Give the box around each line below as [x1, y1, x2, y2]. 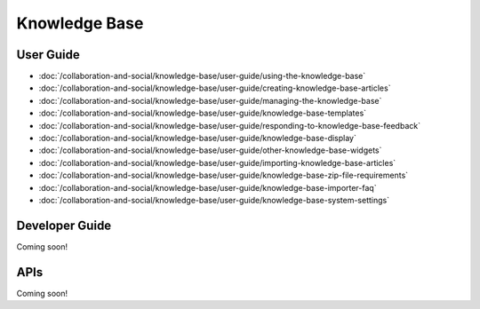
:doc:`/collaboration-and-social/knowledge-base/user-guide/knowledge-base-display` [38, 133, 357, 144]
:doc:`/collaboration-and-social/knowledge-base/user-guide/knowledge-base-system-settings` [38, 194, 390, 205]
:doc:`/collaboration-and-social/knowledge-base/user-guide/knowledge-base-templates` [38, 107, 367, 119]
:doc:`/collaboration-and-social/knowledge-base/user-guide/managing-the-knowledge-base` [38, 95, 382, 106]
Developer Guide [16, 218, 112, 233]
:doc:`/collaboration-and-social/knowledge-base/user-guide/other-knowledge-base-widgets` [38, 145, 382, 155]
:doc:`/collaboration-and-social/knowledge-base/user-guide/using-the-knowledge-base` [38, 71, 366, 82]
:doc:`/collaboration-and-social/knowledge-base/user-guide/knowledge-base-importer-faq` [38, 182, 377, 193]
